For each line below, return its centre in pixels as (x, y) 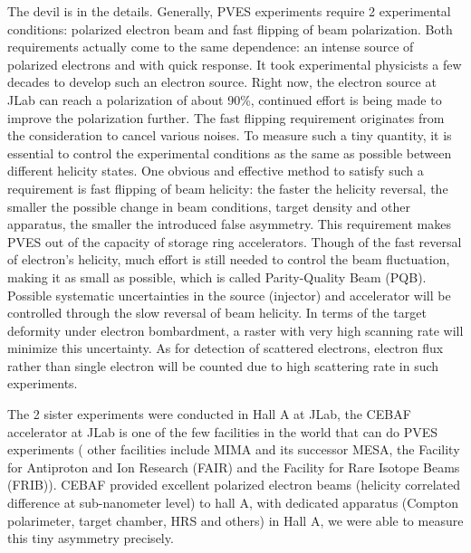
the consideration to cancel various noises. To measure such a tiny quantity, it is (230, 135)
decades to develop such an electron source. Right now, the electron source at (222, 82)
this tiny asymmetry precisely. (91, 538)
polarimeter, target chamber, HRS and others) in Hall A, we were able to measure (235, 520)
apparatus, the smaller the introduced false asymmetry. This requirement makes (229, 224)
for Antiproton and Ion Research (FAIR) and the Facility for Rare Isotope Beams (234, 467)
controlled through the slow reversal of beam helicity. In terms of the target (217, 313)
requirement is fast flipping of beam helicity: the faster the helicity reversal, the (228, 188)
